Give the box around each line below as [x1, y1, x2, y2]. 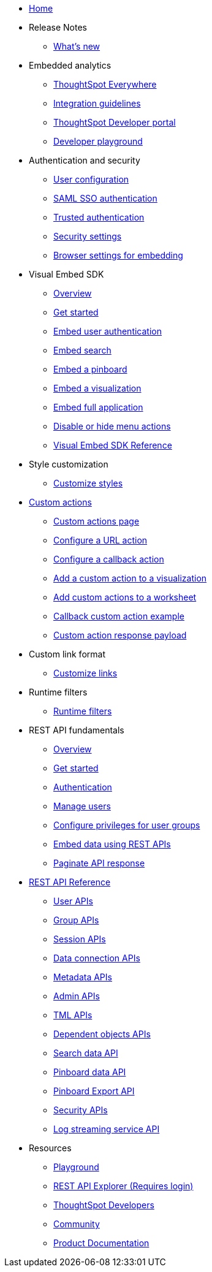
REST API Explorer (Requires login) [53, 1181, 194, 1191]
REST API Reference [29, 877, 111, 887]
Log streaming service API [53, 1124, 160, 1134]
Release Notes [29, 22, 87, 32]
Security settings [53, 231, 122, 241]
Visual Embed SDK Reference [53, 440, 172, 450]
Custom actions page [53, 516, 140, 526]
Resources [29, 1143, 72, 1153]
